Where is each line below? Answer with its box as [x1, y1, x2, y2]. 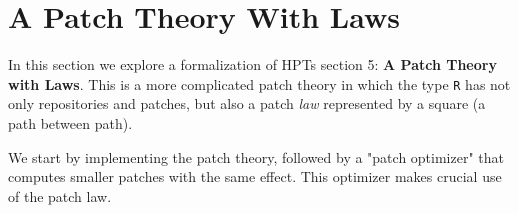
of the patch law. [8, 185, 112, 206]
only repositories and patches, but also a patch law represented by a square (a [8, 93, 486, 114]
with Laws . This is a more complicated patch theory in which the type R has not [8, 73, 511, 94]
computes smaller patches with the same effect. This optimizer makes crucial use [8, 166, 502, 187]
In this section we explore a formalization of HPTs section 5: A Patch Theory [8, 54, 497, 75]
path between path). [8, 112, 133, 133]
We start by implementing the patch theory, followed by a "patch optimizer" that [8, 146, 505, 167]
